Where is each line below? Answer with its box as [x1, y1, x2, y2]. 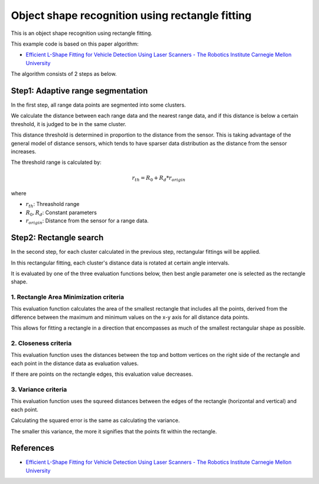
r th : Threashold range [25, 201, 80, 209]
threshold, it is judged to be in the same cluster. [11, 120, 126, 127]
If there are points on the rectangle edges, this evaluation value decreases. [11, 370, 193, 378]
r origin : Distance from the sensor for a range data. [25, 217, 149, 226]
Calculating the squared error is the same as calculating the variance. [11, 417, 180, 424]
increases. [11, 148, 37, 155]
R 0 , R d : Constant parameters [25, 209, 97, 217]
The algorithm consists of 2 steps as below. [11, 70, 117, 78]
